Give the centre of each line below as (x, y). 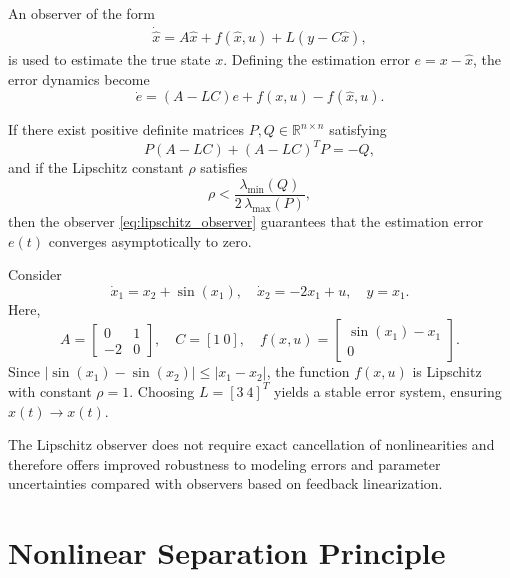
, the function (308, 371)
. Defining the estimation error (316, 59)
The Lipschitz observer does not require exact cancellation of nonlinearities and (251, 444)
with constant (50, 390)
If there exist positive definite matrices (126, 129)
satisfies (224, 167)
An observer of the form (81, 13)
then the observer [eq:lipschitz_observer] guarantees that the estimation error (246, 221)
